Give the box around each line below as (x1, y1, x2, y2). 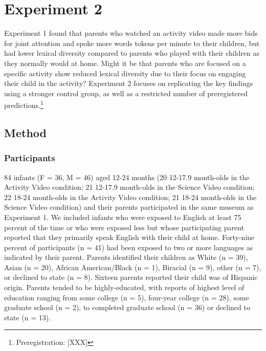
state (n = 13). (4, 312, 51, 322)
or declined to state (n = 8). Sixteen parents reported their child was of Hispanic (4, 272, 258, 282)
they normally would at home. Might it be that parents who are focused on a (4, 57, 246, 68)
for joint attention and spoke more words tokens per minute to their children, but (4, 37, 260, 48)
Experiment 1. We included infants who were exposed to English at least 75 (4, 211, 241, 222)
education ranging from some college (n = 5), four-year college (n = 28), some (4, 292, 249, 302)
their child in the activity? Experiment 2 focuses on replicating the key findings (4, 78, 253, 89)
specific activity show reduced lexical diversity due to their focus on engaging (4, 68, 246, 78)
